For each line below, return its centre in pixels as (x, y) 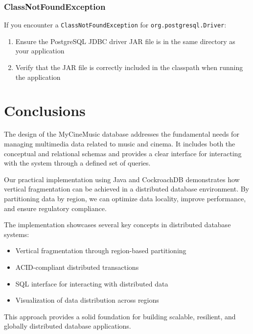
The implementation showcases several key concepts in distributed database (117, 225)
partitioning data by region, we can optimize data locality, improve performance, (125, 198)
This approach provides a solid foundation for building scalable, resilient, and (120, 316)
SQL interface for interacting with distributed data (92, 283)
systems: (17, 234)
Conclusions (45, 110)
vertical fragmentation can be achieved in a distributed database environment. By (127, 189)
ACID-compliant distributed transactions (77, 267)
